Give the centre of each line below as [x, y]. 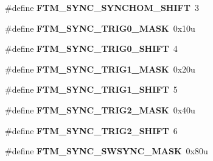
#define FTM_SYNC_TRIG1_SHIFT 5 [91, 89]
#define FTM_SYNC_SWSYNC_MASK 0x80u [106, 151]
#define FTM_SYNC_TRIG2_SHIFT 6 [91, 130]
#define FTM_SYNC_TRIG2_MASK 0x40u [100, 109]
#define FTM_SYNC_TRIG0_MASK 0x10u [100, 28]
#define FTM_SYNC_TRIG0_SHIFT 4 [91, 48]
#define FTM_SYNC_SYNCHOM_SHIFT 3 [102, 7]
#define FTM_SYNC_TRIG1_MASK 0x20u [100, 69]
